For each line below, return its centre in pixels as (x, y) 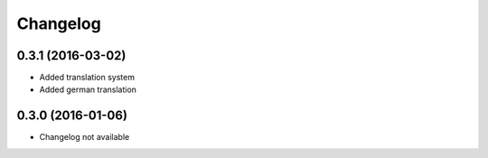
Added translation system (87, 78)
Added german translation (88, 89)
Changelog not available (84, 137)
